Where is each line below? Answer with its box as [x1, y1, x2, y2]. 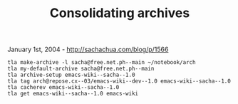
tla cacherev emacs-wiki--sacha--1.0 [7, 84, 120, 91]
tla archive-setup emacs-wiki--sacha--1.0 [7, 71, 135, 79]
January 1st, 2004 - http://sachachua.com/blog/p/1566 [7, 45, 169, 54]
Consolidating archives [49, 5, 190, 21]
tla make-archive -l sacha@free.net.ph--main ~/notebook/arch [7, 59, 196, 66]
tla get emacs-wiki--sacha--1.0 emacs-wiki [7, 90, 139, 98]
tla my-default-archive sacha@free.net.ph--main [7, 66, 155, 73]
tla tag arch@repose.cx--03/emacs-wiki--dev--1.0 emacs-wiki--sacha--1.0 [7, 78, 232, 85]
